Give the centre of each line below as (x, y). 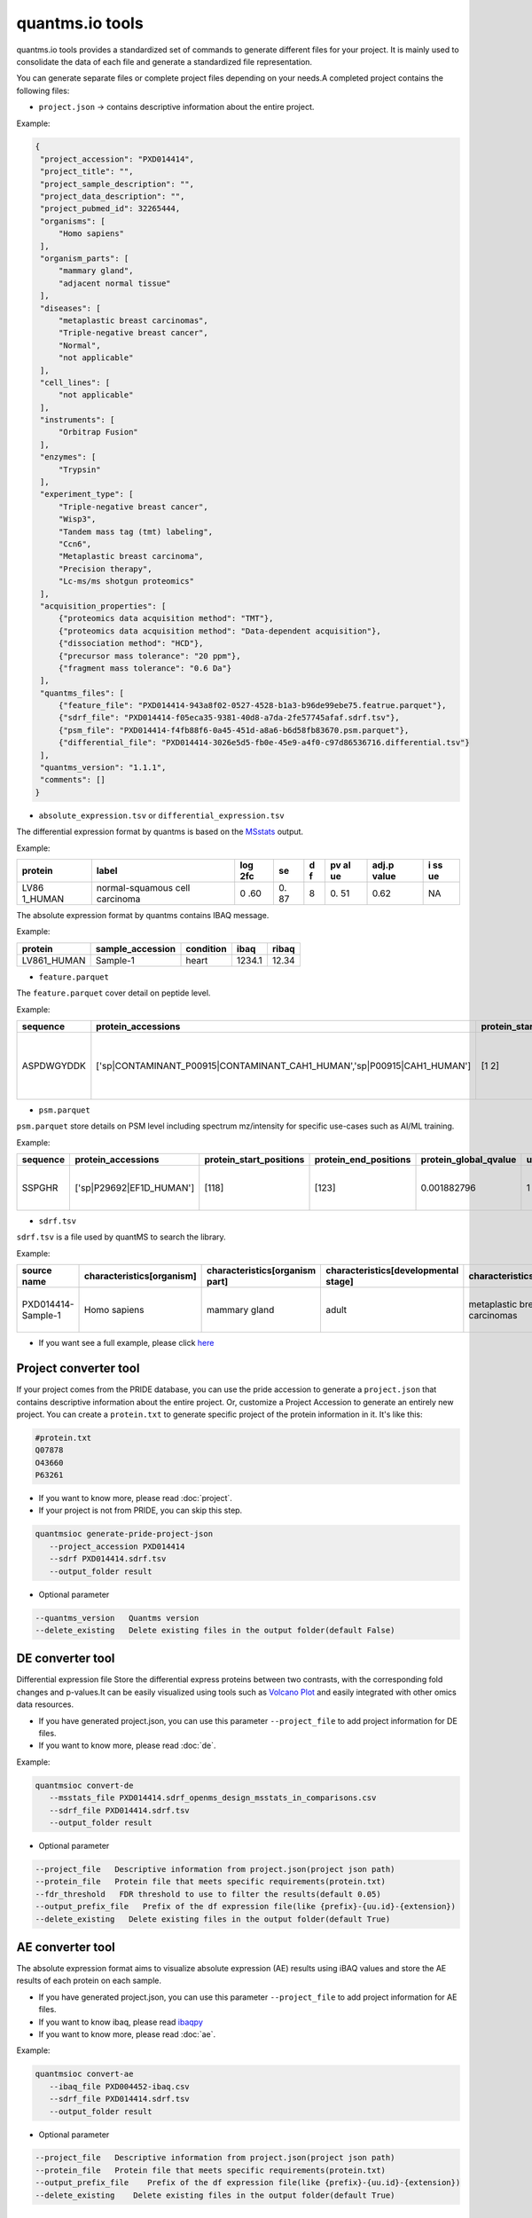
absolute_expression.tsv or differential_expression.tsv (161, 815)
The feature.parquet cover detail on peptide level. (113, 993)
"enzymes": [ (68, 457)
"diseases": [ (70, 308)
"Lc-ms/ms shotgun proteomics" (126, 582)
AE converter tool (66, 1947)
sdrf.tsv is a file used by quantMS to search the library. (121, 1237)
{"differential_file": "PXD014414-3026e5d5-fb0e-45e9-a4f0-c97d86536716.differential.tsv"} (264, 743)
